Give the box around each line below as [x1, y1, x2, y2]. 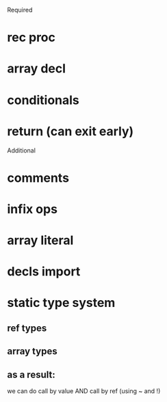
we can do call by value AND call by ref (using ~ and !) [7, 387, 161, 395]
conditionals [7, 92, 80, 108]
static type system [7, 295, 116, 310]
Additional [7, 146, 36, 155]
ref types [7, 322, 47, 334]
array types [7, 345, 57, 358]
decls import [7, 264, 81, 280]
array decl [7, 61, 66, 77]
